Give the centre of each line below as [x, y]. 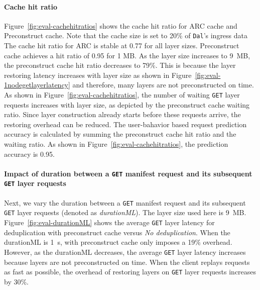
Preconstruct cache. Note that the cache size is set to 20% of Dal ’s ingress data [126, 35]
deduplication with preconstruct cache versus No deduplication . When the [117, 232]
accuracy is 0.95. [29, 154]
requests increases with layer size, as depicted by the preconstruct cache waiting [127, 104]
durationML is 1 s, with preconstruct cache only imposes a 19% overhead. [118, 242]
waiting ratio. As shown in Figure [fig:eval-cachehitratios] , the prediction [116, 144]
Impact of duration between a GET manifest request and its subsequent [128, 173]
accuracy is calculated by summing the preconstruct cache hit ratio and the [120, 134]
